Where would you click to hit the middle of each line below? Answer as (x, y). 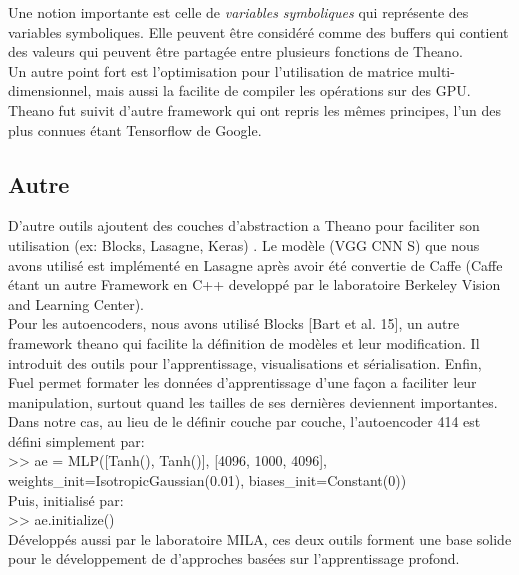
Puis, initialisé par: (66, 499)
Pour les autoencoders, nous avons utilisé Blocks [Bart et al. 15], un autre (234, 323)
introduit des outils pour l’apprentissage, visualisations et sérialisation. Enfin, (245, 362)
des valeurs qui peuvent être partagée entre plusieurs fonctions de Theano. (235, 51)
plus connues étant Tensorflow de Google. (135, 129)
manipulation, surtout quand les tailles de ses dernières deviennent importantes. (253, 401)
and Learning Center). (76, 303)
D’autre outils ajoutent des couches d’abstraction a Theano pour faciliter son (244, 225)
